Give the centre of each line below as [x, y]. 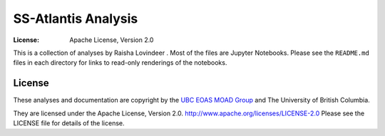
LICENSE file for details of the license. [69, 123]
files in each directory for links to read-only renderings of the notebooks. [120, 63]
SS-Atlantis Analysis [76, 19]
